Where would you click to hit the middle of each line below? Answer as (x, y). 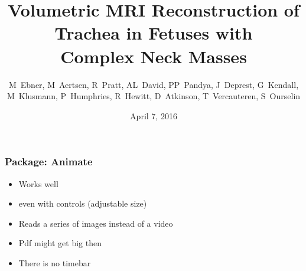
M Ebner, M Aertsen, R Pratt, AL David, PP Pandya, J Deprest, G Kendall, (154, 84)
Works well (38, 183)
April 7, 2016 (154, 115)
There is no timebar (55, 262)
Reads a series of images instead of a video (96, 223)
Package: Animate (49, 161)
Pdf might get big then (60, 243)
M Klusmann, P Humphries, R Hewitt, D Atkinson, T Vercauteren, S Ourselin (154, 96)
